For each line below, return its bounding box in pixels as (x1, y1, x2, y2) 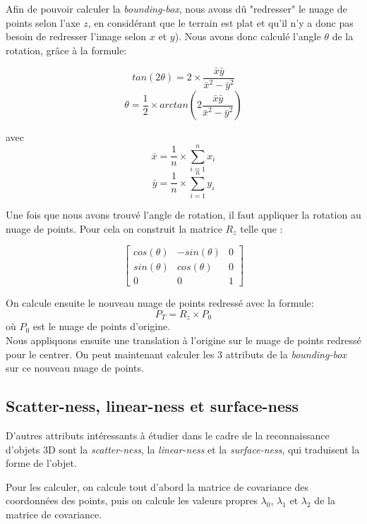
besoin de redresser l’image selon (6, 29, 147, 44)
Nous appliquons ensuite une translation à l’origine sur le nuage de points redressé (6, 332, 361, 347)
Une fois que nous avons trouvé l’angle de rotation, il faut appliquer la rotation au (6, 207, 361, 222)
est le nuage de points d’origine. (32, 319, 171, 334)
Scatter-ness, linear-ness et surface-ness (6, 395, 299, 417)
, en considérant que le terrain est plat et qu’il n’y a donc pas (88, 15, 354, 30)
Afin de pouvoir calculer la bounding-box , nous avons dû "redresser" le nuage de (6, 1, 347, 16)
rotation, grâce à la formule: (6, 42, 127, 57)
